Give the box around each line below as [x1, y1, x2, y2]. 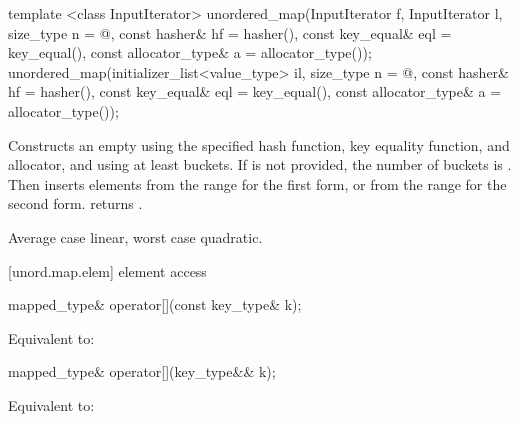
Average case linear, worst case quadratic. [8, 226, 263, 247]
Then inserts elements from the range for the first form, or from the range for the [8, 173, 507, 194]
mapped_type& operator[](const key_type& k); [8, 294, 302, 315]
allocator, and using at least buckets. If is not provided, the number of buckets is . [8, 154, 512, 175]
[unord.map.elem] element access [8, 260, 207, 281]
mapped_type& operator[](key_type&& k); [8, 361, 276, 382]
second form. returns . [8, 193, 143, 214]
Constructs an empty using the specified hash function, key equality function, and [8, 134, 510, 155]
